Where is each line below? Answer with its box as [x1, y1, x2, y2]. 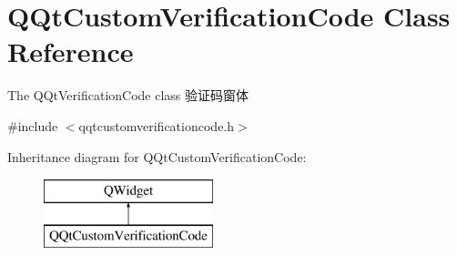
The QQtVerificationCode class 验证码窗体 [7, 86, 249, 105]
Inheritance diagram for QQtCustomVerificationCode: [7, 147, 307, 166]
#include [7, 116, 58, 135]
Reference [7, 33, 134, 70]
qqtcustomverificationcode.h [78, 116, 235, 135]
